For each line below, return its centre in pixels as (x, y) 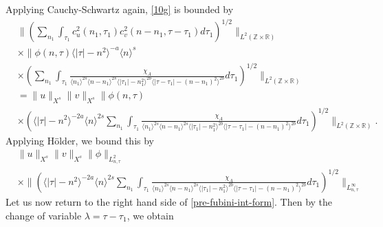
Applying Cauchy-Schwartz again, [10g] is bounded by (120, 9)
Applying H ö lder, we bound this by (80, 140)
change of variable (44, 215)
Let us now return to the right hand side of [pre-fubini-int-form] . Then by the (169, 201)
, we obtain (150, 215)
